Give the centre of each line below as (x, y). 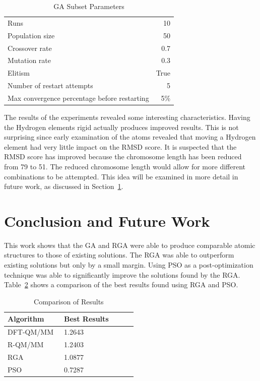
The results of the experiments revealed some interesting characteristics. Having (127, 117)
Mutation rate (29, 60)
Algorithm (26, 319)
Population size (31, 35)
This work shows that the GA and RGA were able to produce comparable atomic (130, 245)
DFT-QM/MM (31, 332)
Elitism (19, 73)
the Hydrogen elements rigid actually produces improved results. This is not (121, 127)
